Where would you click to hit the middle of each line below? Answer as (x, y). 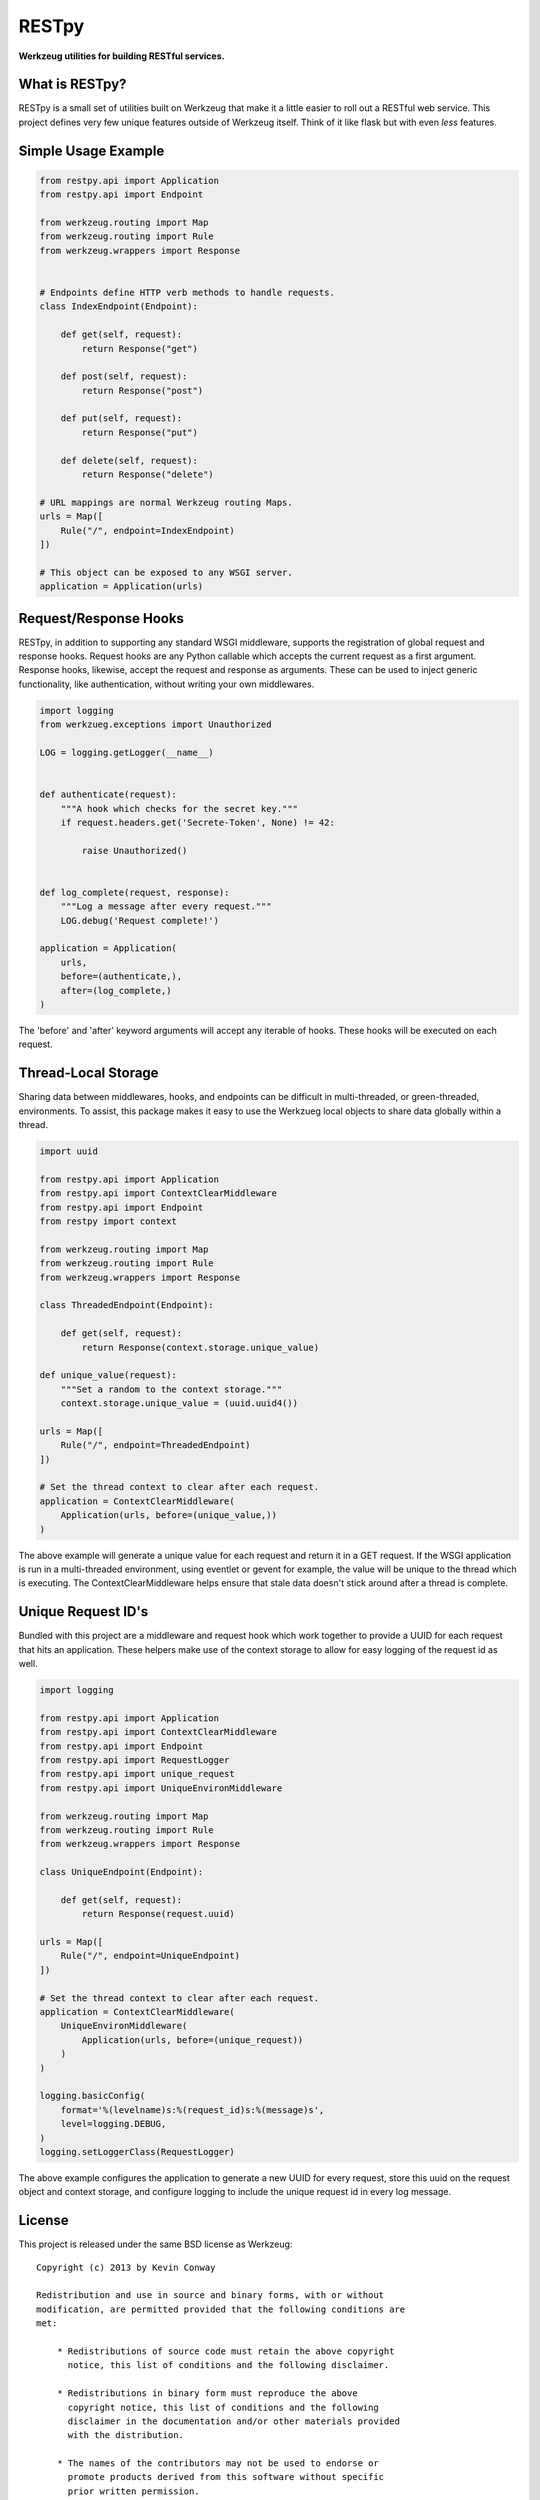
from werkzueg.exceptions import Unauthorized (155, 724)
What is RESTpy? (72, 84)
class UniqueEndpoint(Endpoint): (121, 1872)
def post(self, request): (124, 376)
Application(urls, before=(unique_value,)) (168, 1515)
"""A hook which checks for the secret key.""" (179, 808)
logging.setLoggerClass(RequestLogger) (137, 2151)
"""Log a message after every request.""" (166, 906)
